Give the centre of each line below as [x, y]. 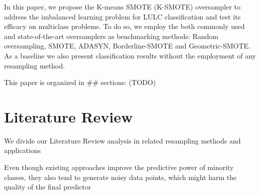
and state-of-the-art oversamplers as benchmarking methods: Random [111, 36]
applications [23, 150]
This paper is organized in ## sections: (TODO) [80, 82]
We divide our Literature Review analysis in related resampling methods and [122, 140]
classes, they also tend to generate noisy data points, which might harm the [120, 177]
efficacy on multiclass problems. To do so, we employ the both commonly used [124, 26]
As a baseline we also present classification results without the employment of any [130, 55]
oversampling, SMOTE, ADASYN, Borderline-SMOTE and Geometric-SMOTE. [127, 46]
